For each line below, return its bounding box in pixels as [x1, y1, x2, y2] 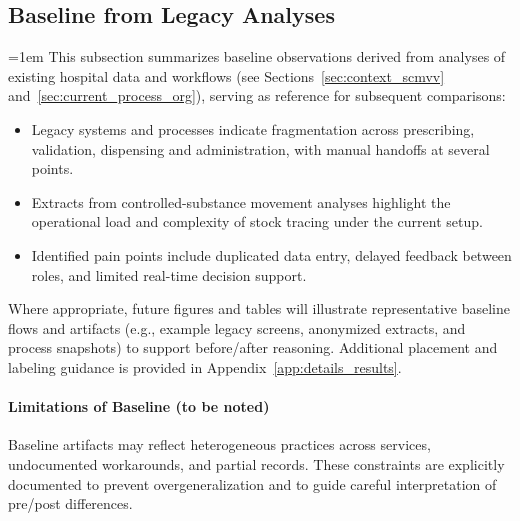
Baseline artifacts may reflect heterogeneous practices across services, [8, 434, 431, 455]
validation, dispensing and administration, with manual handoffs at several [31, 138, 490, 159]
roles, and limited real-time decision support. [31, 264, 307, 285]
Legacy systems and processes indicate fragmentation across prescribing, [31, 118, 475, 139]
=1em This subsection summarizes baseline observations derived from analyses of [8, 46, 506, 67]
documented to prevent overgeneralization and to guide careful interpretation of [8, 473, 497, 494]
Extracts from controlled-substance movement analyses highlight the [31, 191, 451, 212]
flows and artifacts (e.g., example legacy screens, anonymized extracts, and [8, 317, 466, 338]
